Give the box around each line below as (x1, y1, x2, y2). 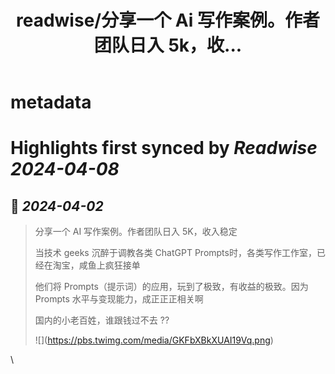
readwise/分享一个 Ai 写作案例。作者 (15, 9, 321, 32)
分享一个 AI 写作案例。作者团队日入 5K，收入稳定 (34, 226, 238, 238)
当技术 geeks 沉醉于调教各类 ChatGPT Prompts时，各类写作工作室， (34, 247, 317, 259)
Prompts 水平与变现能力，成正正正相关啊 (34, 293, 204, 305)
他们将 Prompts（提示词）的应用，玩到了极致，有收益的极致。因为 (34, 281, 309, 293)
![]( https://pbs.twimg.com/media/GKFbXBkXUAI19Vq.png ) (34, 334, 274, 346)
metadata (10, 91, 92, 114)
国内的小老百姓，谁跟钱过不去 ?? (34, 314, 170, 326)
